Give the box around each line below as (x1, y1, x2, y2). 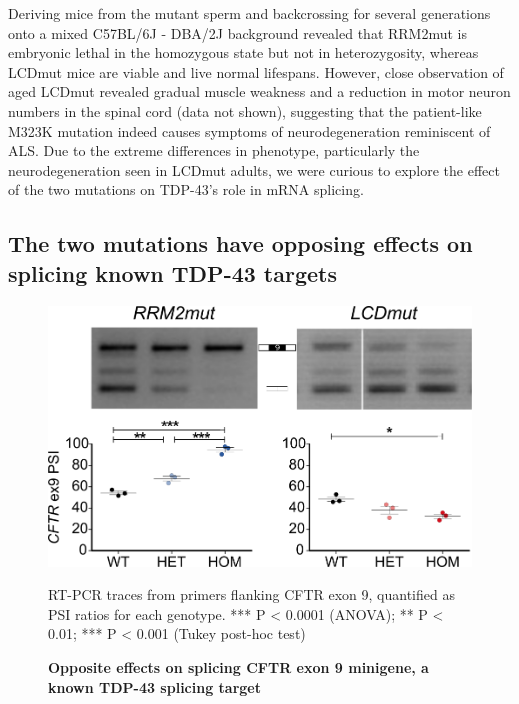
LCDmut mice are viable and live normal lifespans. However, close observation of (8, 61, 504, 82)
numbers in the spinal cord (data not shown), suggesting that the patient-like (8, 100, 482, 121)
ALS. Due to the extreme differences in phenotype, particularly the (8, 140, 420, 161)
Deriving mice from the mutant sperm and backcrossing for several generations (8, 3, 491, 23)
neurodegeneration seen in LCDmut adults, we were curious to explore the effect (8, 159, 500, 180)
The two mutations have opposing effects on (8, 228, 473, 259)
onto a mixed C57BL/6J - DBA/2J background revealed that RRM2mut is (8, 22, 468, 43)
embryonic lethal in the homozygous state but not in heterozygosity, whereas (8, 42, 479, 63)
